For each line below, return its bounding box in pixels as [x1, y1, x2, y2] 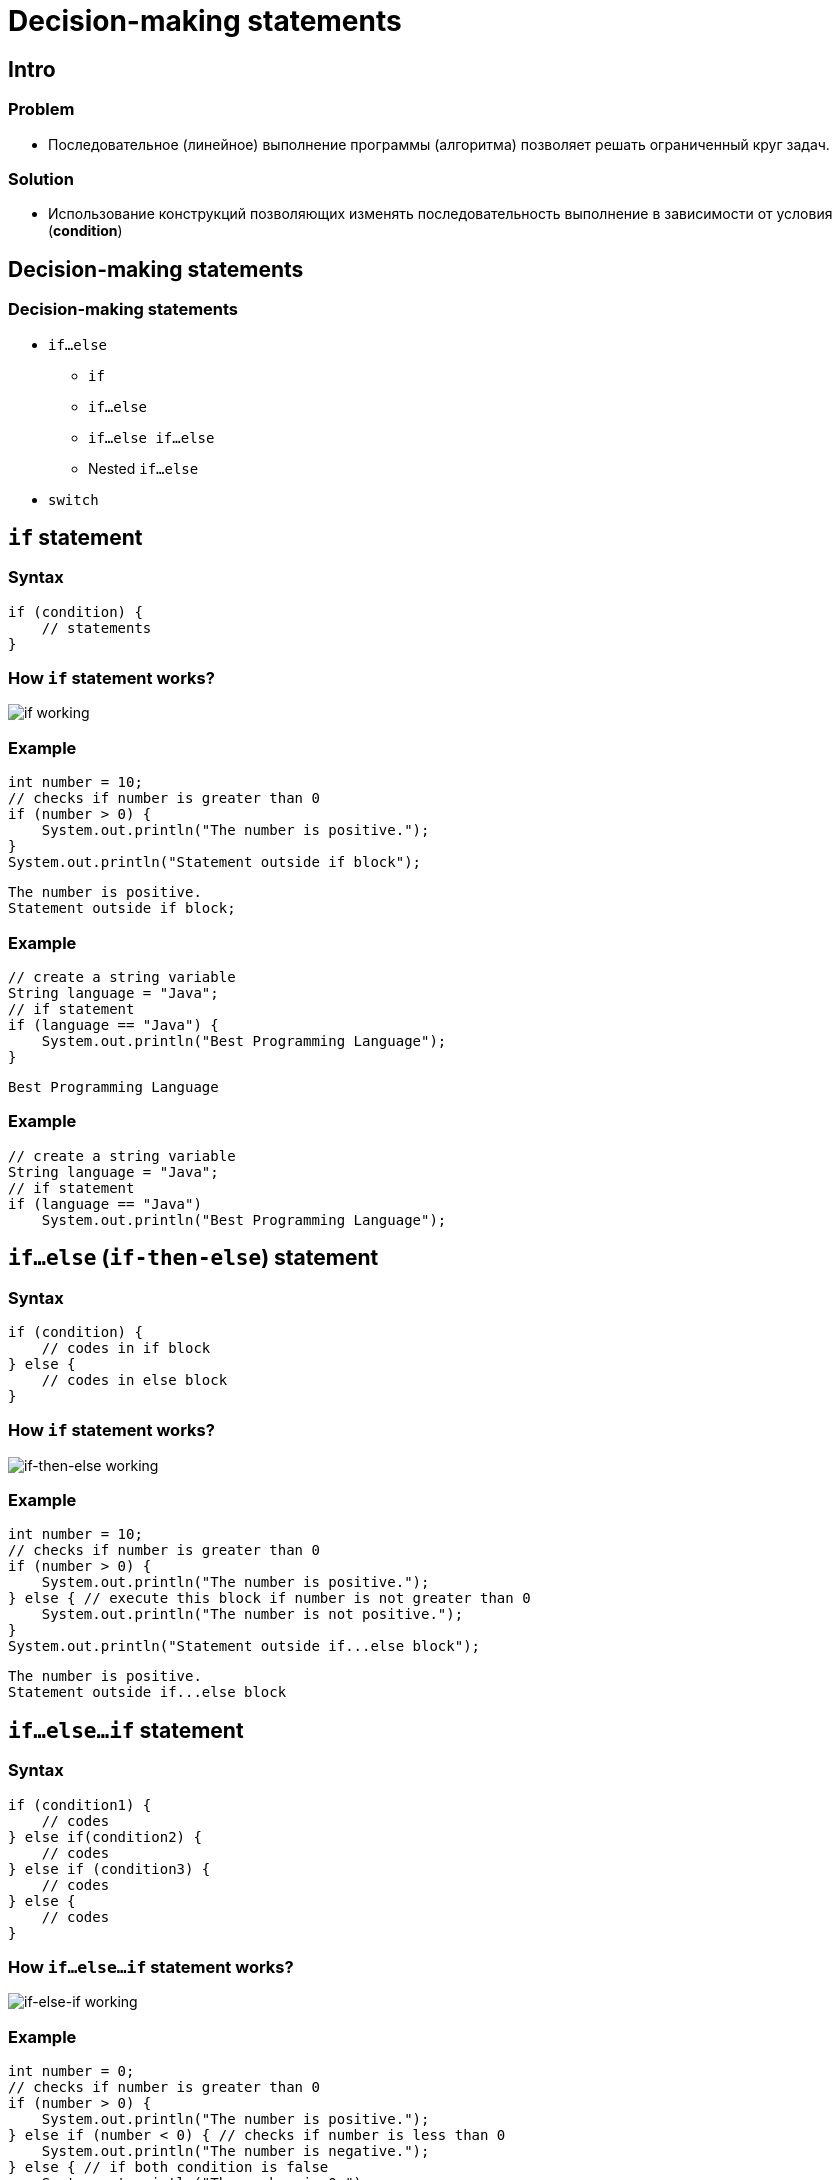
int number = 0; [8, 2063, 135, 2080]
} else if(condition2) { [8, 1828, 202, 1845]
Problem [8, 99, 75, 120]
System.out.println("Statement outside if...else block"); [8, 1638, 481, 1655]
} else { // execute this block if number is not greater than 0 [8, 1590, 531, 1607]
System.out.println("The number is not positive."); [41, 1606, 464, 1623]
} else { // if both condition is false [8, 2159, 329, 2176]
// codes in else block [41, 1371, 228, 1388]
